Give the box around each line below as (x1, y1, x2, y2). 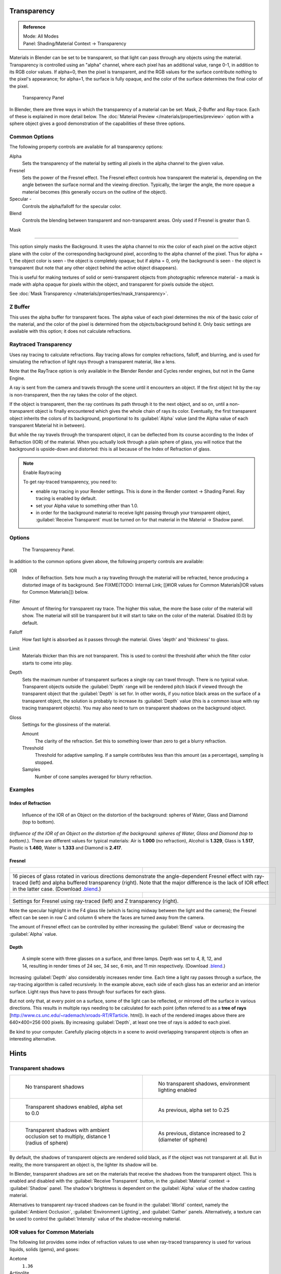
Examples (9, 786, 35, 793)
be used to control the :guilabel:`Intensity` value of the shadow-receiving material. (9, 1216, 181, 1222)
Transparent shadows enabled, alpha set (25, 1103, 123, 1110)
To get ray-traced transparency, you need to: (23, 479, 117, 485)
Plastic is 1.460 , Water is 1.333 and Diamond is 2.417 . (9, 845, 122, 851)
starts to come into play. (22, 660, 73, 666)
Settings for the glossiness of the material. (22, 721, 111, 727)
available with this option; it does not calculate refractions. (9, 328, 132, 334)
